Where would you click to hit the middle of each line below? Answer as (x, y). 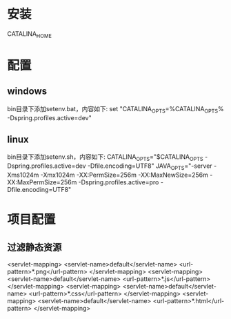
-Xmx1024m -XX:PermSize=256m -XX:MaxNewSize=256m (124, 175)
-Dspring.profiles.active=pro (119, 182)
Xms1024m (23, 175)
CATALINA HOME (29, 34)
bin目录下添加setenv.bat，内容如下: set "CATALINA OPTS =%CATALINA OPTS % (115, 109)
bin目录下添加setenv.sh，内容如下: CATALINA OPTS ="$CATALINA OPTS (105, 158)
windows (27, 91)
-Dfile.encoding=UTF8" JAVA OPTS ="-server (150, 166)
